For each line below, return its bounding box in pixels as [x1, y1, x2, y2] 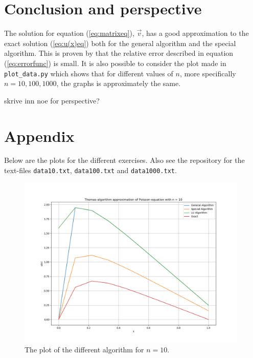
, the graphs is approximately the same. [56, 78, 181, 89]
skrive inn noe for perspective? [4, 95, 100, 106]
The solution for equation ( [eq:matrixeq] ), [4, 28, 134, 38]
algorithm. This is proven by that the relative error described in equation [4, 48, 234, 58]
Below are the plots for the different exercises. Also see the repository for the [4, 155, 245, 165]
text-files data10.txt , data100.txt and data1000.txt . [4, 165, 177, 176]
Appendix [4, 125, 75, 146]
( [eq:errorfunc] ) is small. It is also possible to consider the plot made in [4, 57, 226, 68]
